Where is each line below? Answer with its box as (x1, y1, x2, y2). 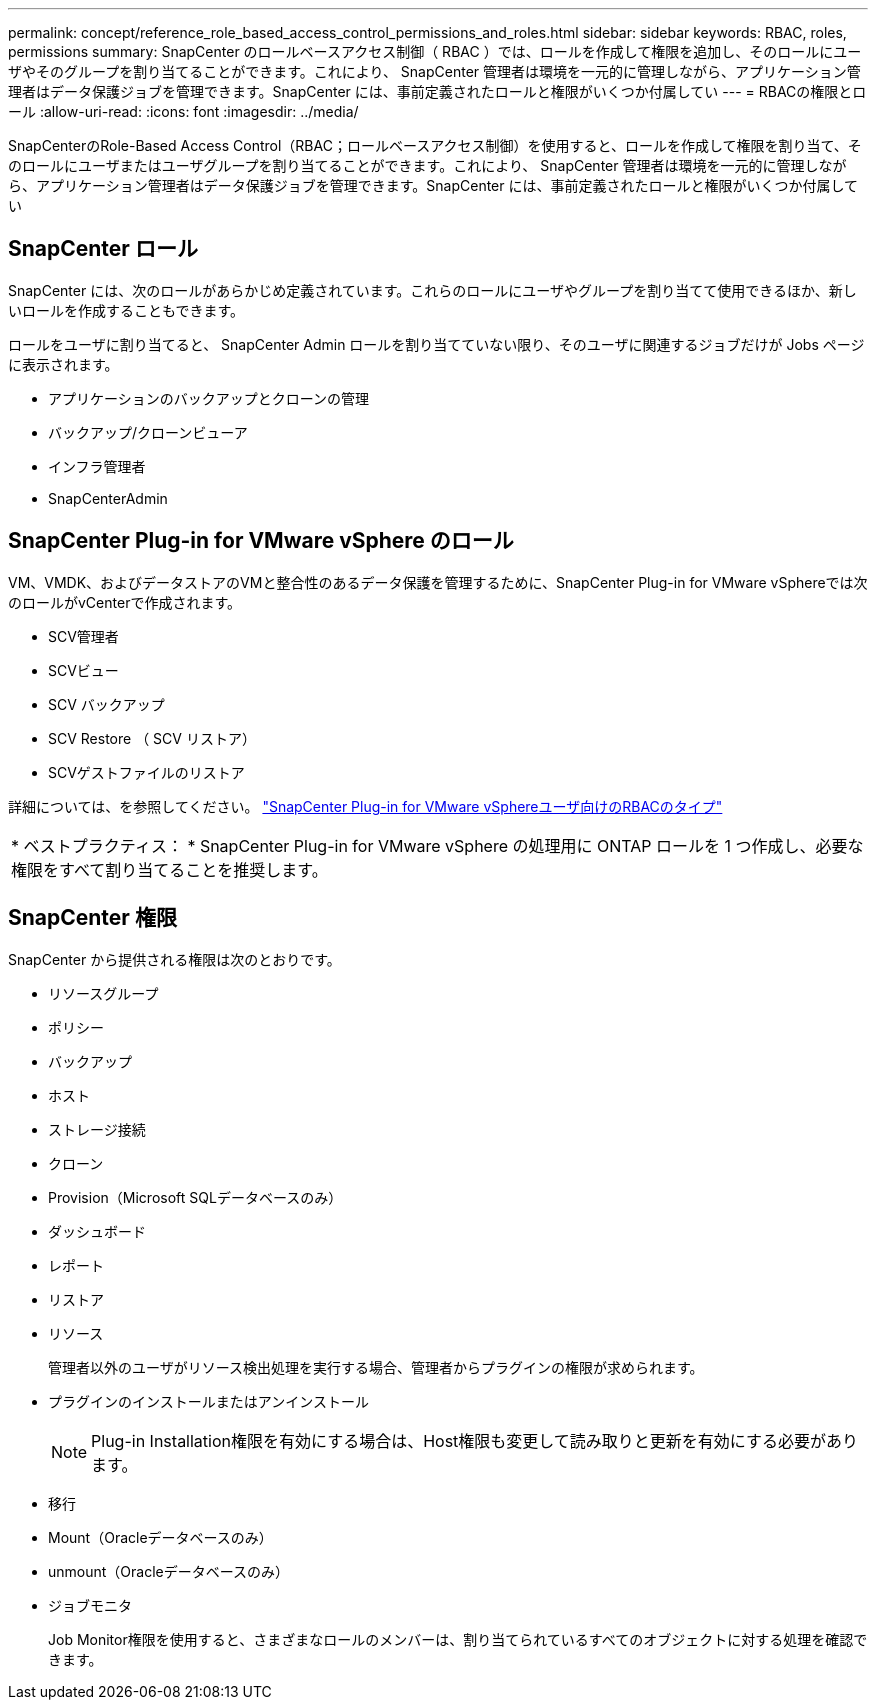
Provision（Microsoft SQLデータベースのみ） (48, 1188, 343, 1206)
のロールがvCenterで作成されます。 (8, 593, 242, 611)
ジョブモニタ (48, 1596, 132, 1614)
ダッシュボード (48, 1222, 146, 1240)
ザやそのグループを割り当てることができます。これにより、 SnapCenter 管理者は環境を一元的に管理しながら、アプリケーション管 (8, 63, 861, 80)
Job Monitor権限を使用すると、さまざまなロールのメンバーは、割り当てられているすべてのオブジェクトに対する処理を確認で (48, 1630, 868, 1648)
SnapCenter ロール (8, 236, 198, 262)
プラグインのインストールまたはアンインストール (48, 1392, 369, 1410)
